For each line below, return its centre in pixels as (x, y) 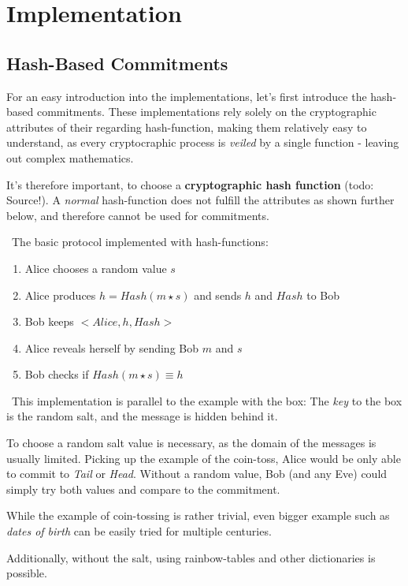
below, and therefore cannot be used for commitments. (138, 215)
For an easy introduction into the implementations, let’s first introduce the (187, 96)
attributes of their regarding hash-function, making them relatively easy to (187, 127)
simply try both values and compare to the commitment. (143, 489)
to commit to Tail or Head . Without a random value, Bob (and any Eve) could (197, 474)
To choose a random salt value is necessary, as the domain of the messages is (191, 443)
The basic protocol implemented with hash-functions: (140, 242)
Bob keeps (49, 321)
